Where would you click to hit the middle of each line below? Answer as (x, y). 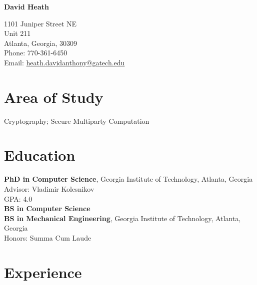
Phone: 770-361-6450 (36, 53)
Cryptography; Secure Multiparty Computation (77, 121)
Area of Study (54, 97)
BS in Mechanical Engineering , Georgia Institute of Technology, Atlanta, (122, 218)
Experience (43, 272)
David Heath (27, 6)
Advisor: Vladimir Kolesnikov (49, 189)
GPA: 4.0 (18, 198)
